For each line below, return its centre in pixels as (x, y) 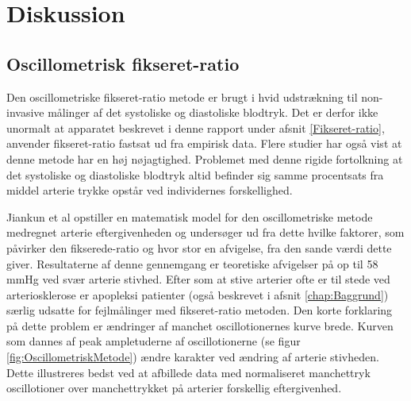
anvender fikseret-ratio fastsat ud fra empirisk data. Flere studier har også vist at (204, 143)
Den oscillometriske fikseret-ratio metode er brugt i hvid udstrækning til (182, 96)
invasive (25, 112)
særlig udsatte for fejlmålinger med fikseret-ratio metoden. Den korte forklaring (200, 310)
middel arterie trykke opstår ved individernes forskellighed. (150, 190)
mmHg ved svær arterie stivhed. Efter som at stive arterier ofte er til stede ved (198, 279)
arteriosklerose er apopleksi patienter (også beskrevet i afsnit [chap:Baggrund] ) (198, 294)
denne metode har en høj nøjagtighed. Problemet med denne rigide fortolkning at (205, 158)
